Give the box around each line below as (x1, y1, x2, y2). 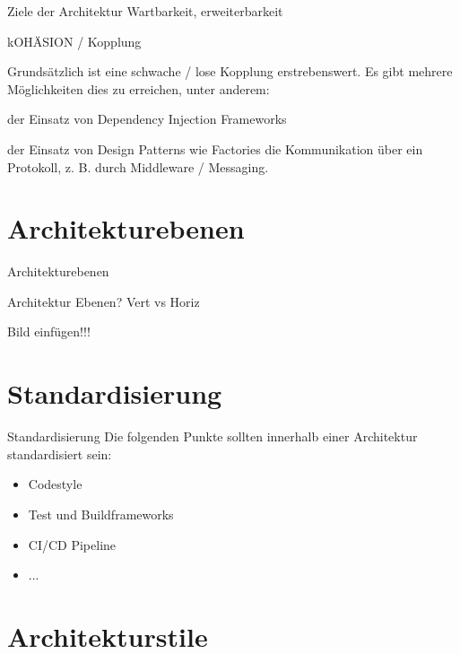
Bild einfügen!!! (7, 322, 91, 341)
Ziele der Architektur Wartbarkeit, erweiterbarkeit (7, 2, 283, 20)
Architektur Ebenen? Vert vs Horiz (7, 292, 200, 310)
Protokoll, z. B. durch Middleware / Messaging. (7, 157, 269, 176)
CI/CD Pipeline (28, 535, 117, 554)
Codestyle (28, 475, 82, 493)
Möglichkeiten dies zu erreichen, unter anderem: (7, 79, 270, 98)
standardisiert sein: (7, 444, 112, 463)
